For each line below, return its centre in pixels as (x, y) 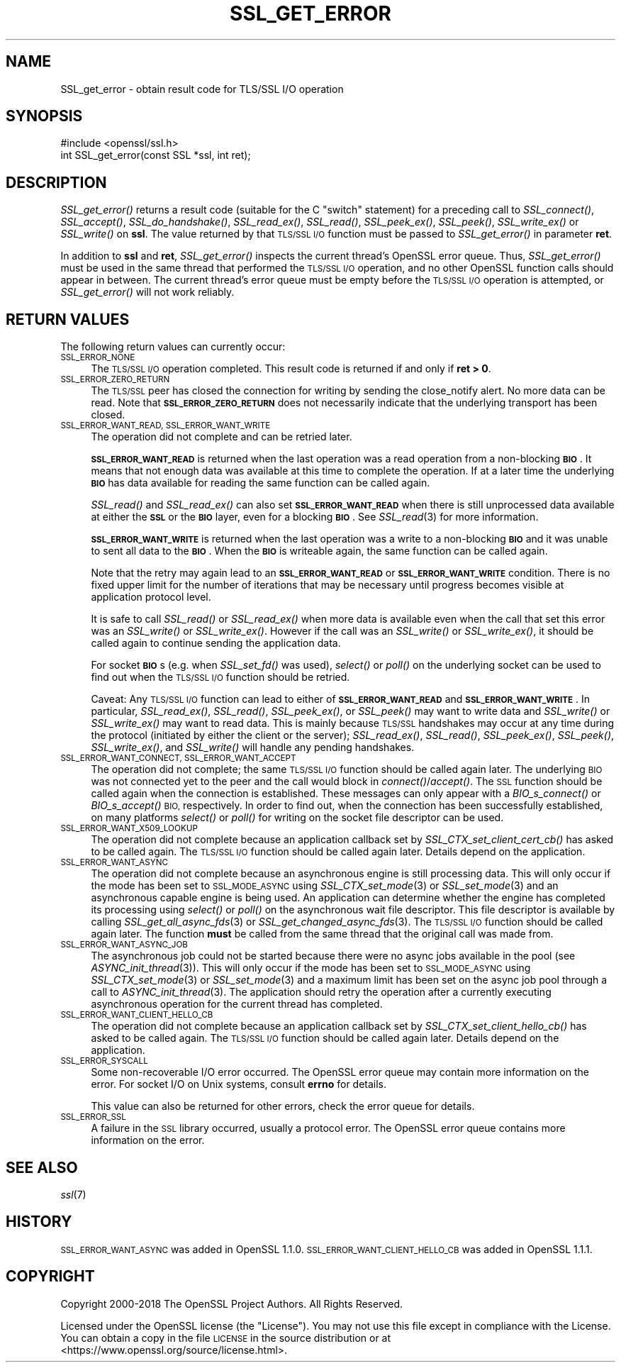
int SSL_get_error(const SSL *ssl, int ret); (156, 155)
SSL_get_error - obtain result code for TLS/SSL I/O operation (202, 89)
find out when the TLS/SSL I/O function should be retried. (220, 677)
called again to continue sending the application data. (216, 643)
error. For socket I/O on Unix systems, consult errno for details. (239, 1084)
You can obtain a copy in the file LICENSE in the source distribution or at (226, 1338)
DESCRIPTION (56, 182)
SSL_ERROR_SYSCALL (104, 1061)
